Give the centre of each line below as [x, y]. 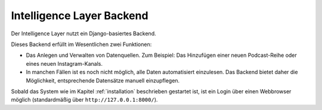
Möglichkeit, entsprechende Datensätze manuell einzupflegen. [103, 80]
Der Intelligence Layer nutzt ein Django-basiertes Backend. [83, 33]
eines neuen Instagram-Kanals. [64, 63]
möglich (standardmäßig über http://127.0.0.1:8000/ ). [84, 100]
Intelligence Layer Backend [80, 16]
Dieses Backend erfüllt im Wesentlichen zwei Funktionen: [81, 44]
